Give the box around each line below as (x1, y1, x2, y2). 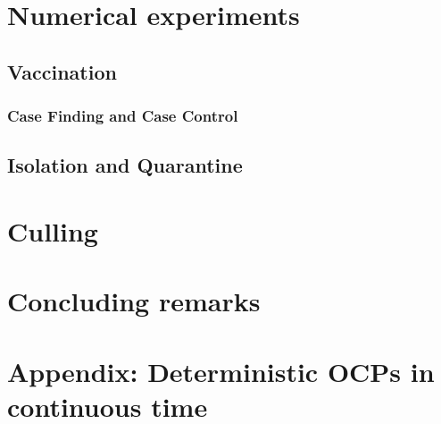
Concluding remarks (7, 283, 261, 319)
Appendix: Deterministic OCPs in (7, 352, 435, 389)
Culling (7, 212, 98, 249)
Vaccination (7, 57, 117, 85)
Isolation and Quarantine (7, 151, 243, 179)
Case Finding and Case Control (7, 105, 238, 127)
